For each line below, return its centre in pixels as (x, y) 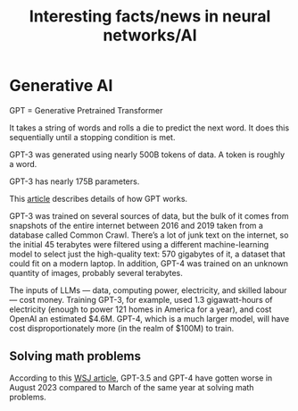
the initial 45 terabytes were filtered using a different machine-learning (139, 244)
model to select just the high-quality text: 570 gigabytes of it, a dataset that (147, 254)
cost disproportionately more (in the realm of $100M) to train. (122, 328)
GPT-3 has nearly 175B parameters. (74, 181)
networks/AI (150, 35)
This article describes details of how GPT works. (99, 198)
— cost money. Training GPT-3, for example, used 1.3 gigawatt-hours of (141, 299)
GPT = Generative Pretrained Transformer (86, 110)
